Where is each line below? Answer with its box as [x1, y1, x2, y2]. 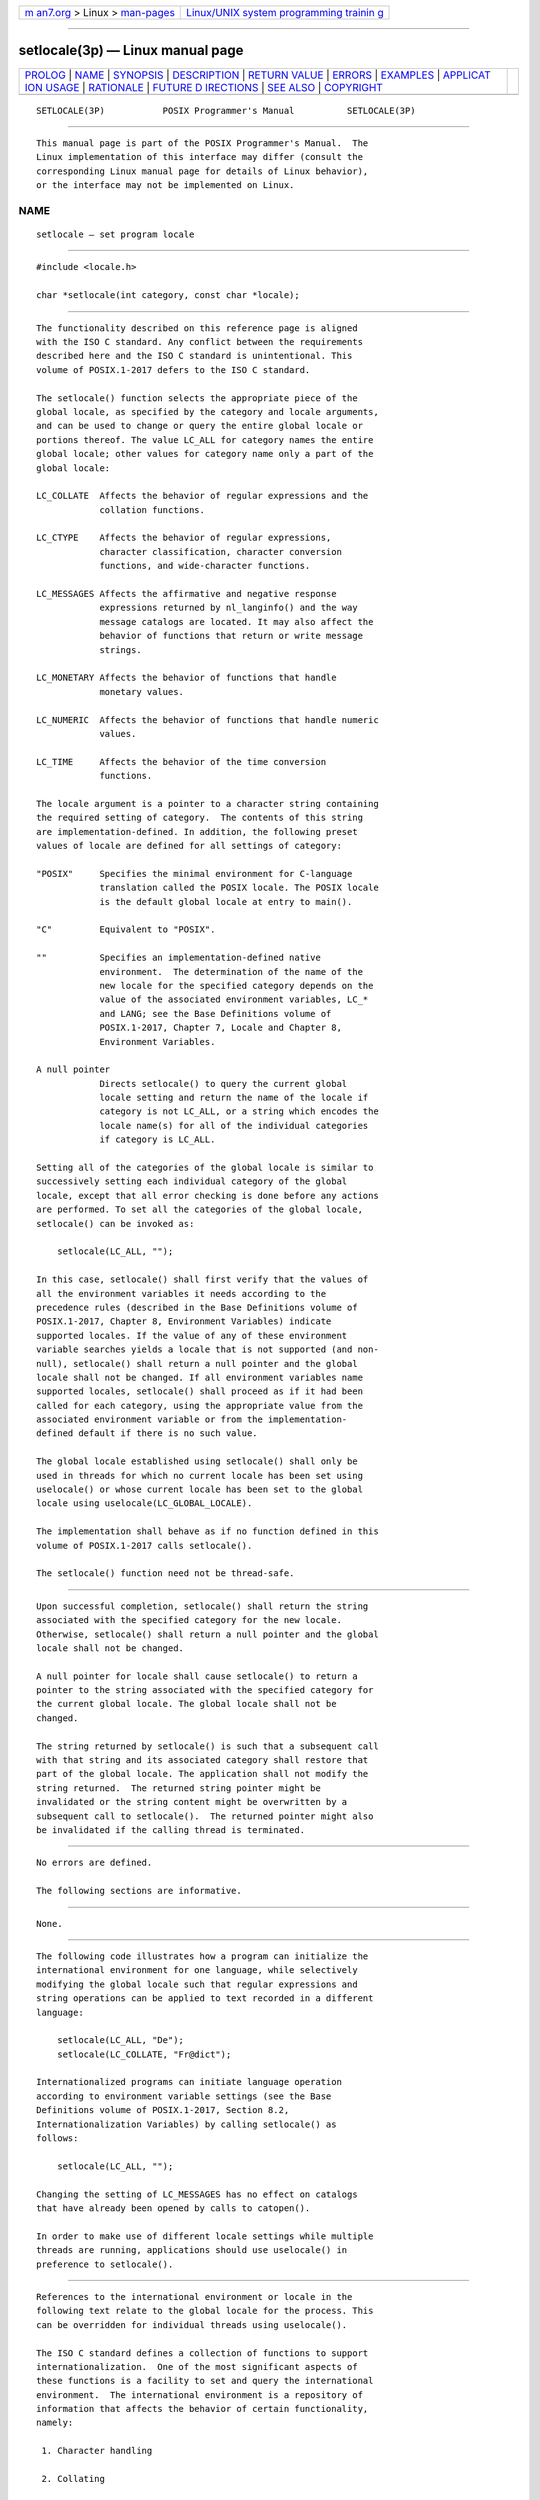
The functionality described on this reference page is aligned [36, 322, 359, 334]
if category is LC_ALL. [99, 1134, 216, 1145]
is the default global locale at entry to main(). [99, 896, 353, 907]
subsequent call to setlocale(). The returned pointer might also [36, 1810, 374, 1822]
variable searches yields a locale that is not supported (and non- [36, 1344, 379, 1355]
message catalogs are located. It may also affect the [99, 616, 374, 627]
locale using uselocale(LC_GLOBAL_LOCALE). [36, 1498, 253, 1509]
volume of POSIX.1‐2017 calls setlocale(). [36, 1540, 253, 1551]
